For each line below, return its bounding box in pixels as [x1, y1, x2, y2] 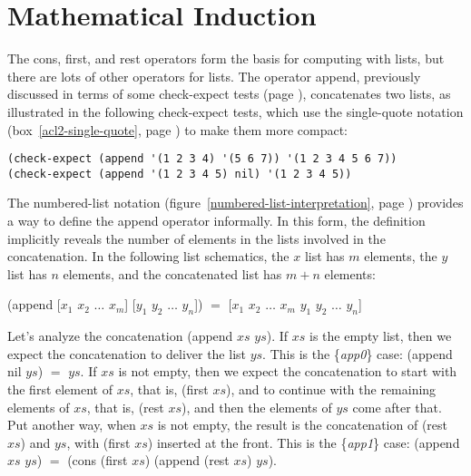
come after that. [352, 397, 442, 416]
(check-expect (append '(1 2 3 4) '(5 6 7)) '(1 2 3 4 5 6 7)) [7, 152, 397, 166]
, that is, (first [130, 379, 209, 398]
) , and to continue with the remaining [226, 379, 437, 398]
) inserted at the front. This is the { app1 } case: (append [147, 432, 460, 452]
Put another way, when [7, 415, 136, 434]
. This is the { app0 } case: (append [262, 344, 453, 363]
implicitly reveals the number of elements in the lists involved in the [7, 228, 386, 248]
